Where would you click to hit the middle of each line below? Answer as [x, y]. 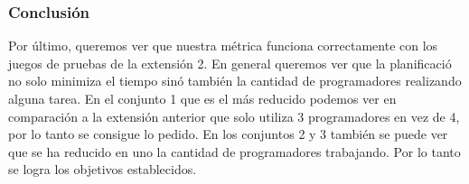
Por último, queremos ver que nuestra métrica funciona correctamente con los [223, 46]
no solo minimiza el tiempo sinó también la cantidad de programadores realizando [235, 81]
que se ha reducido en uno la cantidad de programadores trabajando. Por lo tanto [234, 151]
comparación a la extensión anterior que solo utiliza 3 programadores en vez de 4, [234, 116]
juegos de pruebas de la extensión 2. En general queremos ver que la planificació [230, 63]
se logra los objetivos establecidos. [103, 169]
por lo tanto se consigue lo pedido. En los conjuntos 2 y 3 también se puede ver [228, 134]
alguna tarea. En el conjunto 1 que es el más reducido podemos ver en [202, 98]
